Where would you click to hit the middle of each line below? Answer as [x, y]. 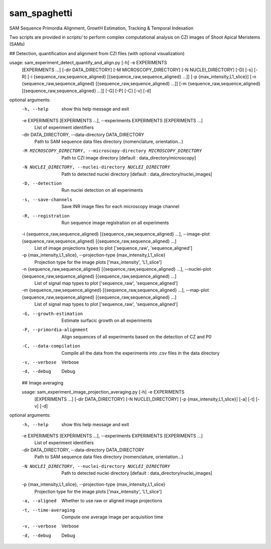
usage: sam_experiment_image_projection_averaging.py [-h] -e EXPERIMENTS [103, 392]
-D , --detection [42, 183]
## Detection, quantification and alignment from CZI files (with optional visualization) [97, 53]
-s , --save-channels [47, 200]
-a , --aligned [39, 501]
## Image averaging [43, 383]
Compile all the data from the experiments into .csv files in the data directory [141, 353]
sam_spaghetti [41, 13]
